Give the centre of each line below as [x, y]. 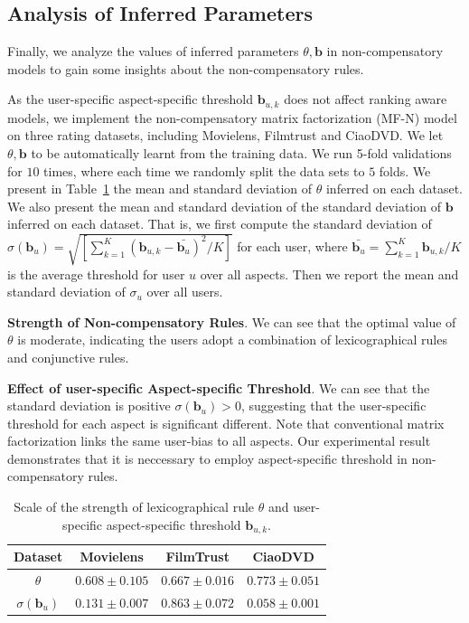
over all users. [185, 292]
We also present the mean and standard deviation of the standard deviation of [224, 206]
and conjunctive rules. [68, 357]
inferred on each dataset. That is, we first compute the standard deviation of [220, 224]
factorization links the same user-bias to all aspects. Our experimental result [219, 441]
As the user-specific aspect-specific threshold [130, 99]
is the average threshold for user [96, 274]
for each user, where [292, 245]
